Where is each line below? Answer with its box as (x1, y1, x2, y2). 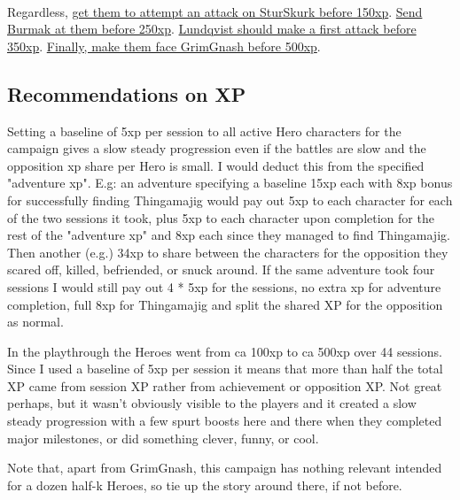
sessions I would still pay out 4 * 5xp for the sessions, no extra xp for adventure (7, 277, 441, 296)
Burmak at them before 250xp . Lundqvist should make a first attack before (7, 19, 417, 38)
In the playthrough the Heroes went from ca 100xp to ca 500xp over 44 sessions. (7, 342, 442, 360)
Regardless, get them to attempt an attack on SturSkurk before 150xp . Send (7, 2, 423, 20)
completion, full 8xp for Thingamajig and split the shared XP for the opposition (7, 295, 443, 313)
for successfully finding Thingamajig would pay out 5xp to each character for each (7, 190, 453, 209)
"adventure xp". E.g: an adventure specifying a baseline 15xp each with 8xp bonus (7, 173, 453, 192)
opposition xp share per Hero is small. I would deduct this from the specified (7, 156, 425, 174)
